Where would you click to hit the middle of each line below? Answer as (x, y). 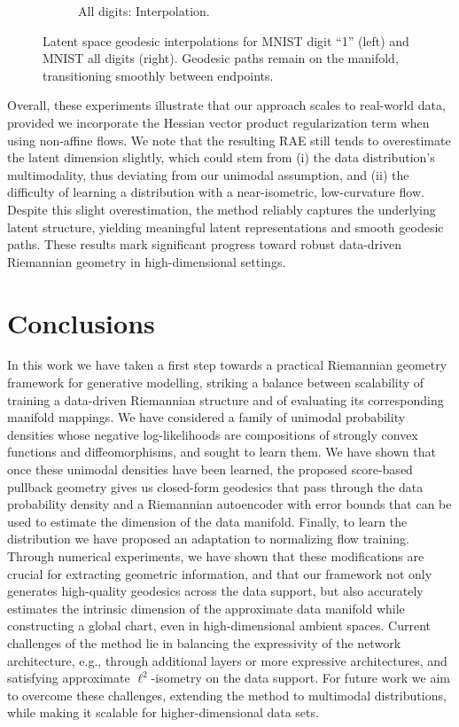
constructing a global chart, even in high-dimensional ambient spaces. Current (219, 625)
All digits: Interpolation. (144, 11)
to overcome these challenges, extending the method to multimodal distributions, (227, 695)
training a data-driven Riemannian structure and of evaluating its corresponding (226, 399)
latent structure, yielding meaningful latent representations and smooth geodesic (226, 227)
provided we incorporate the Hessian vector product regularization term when (218, 122)
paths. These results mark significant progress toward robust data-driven (205, 244)
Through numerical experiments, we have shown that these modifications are (216, 555)
